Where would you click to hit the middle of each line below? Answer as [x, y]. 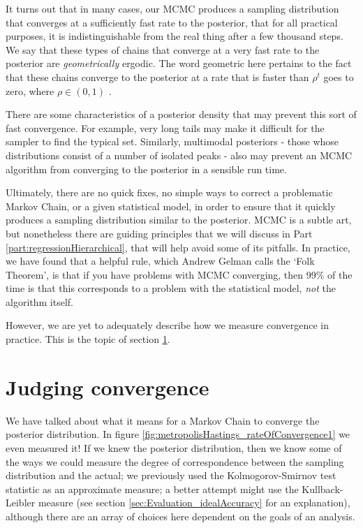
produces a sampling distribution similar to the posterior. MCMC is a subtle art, [179, 220]
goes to [339, 76]
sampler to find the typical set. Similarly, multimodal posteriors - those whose [172, 141]
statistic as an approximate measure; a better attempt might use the [152, 489]
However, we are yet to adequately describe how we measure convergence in [168, 325]
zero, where [30, 90]
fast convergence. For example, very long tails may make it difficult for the [165, 127]
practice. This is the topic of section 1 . [88, 339]
